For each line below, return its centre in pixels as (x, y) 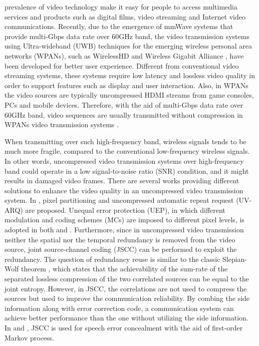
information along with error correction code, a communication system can (119, 308)
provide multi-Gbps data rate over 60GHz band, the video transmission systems (127, 36)
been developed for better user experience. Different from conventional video (122, 65)
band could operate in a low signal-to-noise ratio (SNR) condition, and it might (127, 170)
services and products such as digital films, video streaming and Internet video (125, 16)
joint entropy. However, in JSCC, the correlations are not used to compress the (126, 288)
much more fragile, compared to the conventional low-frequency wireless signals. (127, 151)
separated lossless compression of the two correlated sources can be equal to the (127, 279)
